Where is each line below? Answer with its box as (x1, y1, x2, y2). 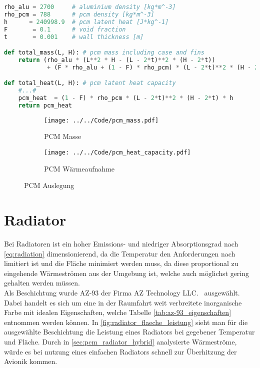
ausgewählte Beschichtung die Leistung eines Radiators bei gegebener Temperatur (4, 326, 255, 337)
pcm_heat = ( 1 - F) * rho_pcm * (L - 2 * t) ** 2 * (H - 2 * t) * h (18, 94, 233, 102)
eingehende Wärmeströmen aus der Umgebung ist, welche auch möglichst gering (4, 267, 249, 278)
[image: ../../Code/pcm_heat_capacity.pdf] (44, 149, 191, 156)
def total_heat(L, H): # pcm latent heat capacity (4, 79, 176, 87)
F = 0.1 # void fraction (4, 25, 126, 33)
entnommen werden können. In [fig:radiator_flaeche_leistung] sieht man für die (4, 316, 248, 327)
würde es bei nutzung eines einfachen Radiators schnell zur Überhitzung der (4, 346, 237, 356)
